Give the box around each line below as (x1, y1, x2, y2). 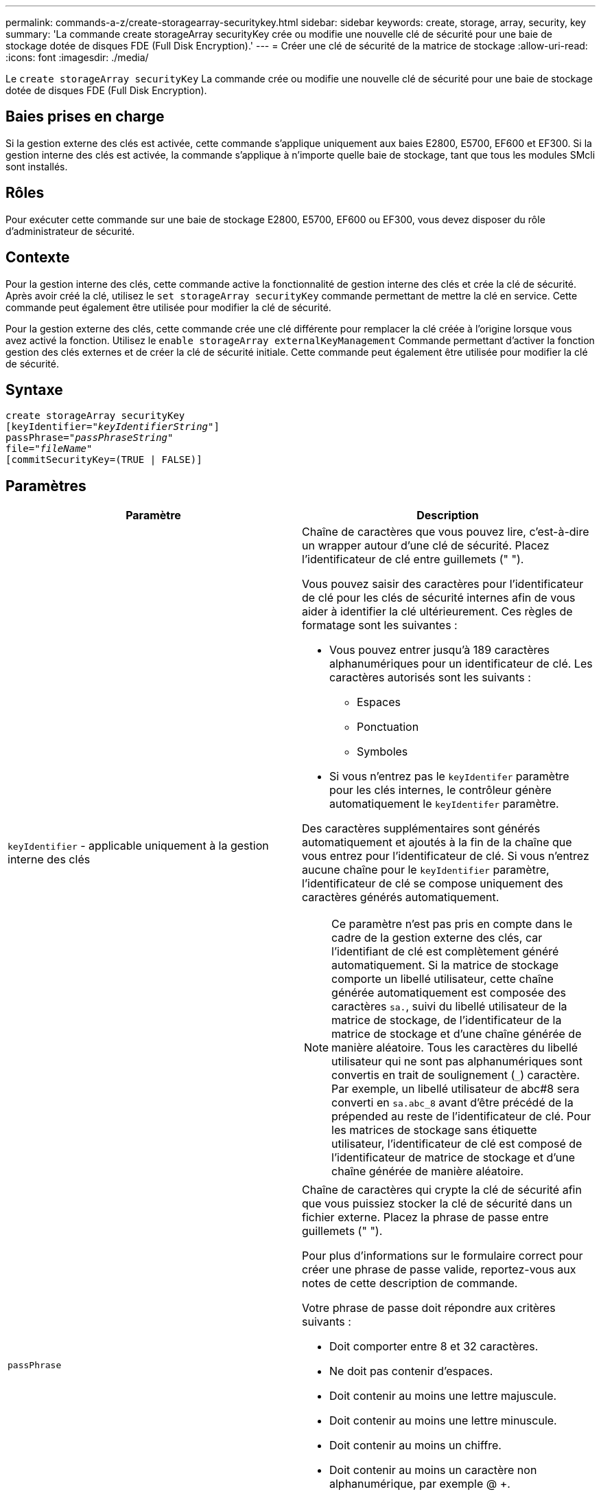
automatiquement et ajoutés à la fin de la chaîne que (302, 835, 572, 850)
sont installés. (5, 160, 68, 172)
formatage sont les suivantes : (302, 618, 458, 633)
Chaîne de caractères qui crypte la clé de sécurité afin (302, 1183, 582, 1197)
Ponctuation (357, 720, 419, 734)
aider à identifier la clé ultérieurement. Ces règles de (302, 604, 573, 619)
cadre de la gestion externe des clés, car (331, 931, 543, 945)
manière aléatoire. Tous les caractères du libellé (331, 1041, 578, 1055)
